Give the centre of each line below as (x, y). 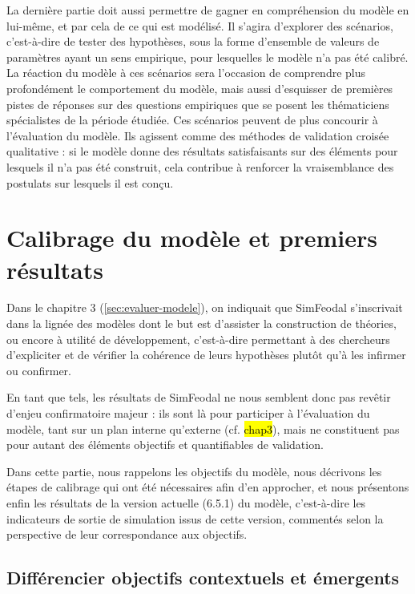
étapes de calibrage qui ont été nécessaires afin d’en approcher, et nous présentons (208, 487)
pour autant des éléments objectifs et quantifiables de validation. (165, 444)
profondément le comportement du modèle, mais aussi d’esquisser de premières (200, 88)
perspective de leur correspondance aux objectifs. (127, 534)
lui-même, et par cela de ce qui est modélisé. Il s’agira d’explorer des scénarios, (200, 25)
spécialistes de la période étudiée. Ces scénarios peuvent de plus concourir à (192, 120)
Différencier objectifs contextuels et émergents (203, 578)
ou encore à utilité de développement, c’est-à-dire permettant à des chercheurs (198, 339)
